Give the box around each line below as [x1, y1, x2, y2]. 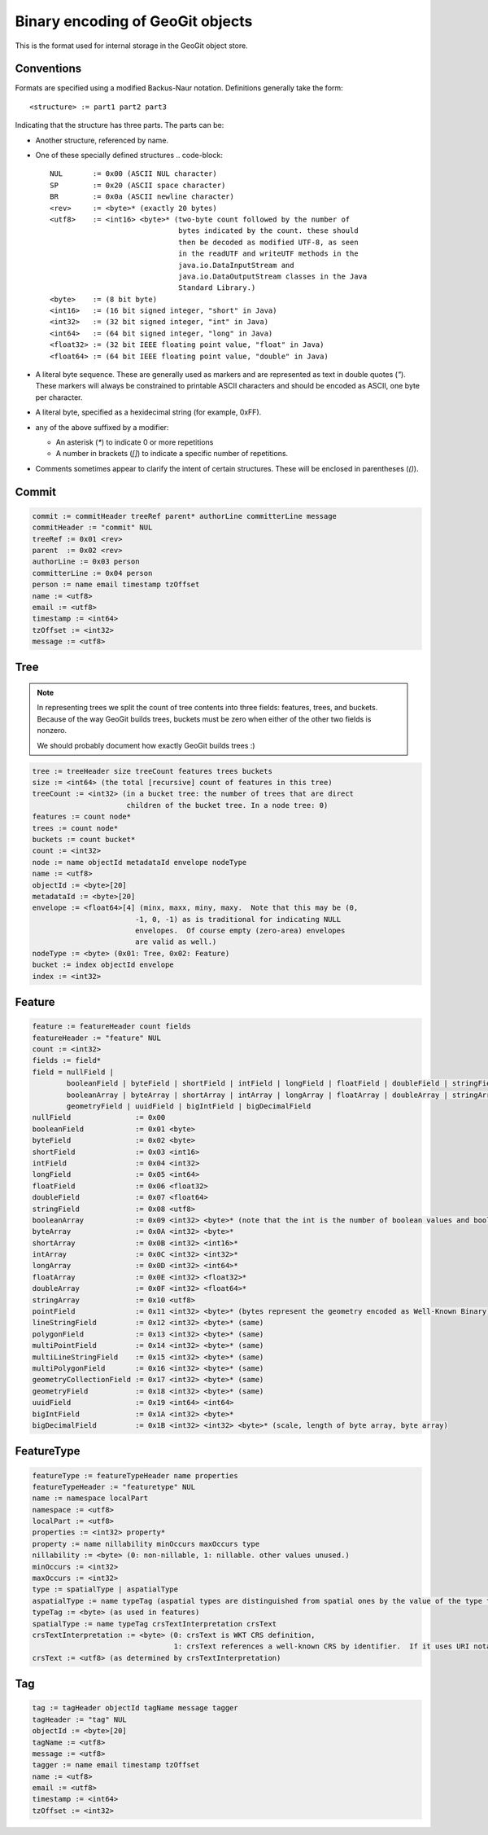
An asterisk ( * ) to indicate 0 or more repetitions [55, 437, 214, 447]
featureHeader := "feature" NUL [32, 1033, 162, 1043]
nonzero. [37, 726, 68, 735]
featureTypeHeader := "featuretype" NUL [32, 1482, 195, 1491]
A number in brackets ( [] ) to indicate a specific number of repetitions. [55, 449, 289, 459]
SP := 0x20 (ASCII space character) [50, 180, 226, 190]
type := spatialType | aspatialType [32, 1585, 179, 1594]
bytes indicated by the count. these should [177, 226, 359, 235]
